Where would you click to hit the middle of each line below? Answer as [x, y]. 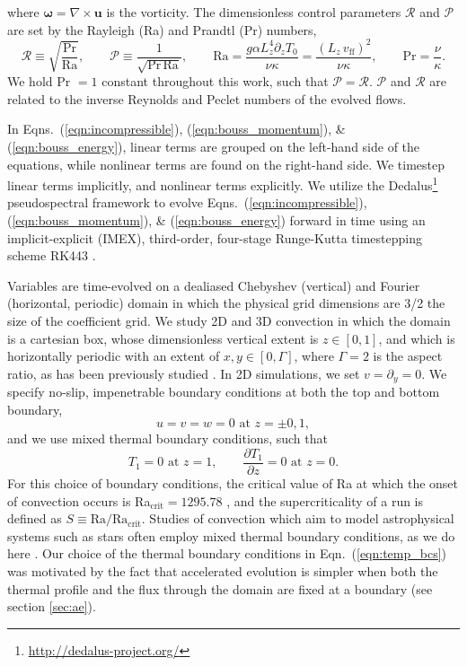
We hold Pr [39, 81]
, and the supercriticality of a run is [325, 500]
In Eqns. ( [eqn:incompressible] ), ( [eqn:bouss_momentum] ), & [176, 129]
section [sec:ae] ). [52, 606]
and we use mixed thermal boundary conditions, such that [167, 438]
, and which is [417, 338]
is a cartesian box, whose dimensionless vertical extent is [163, 338]
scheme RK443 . [52, 255]
